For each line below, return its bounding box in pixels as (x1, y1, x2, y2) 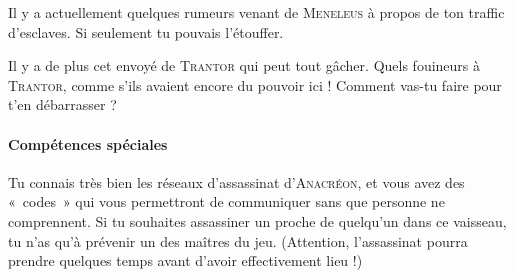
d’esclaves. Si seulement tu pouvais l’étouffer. (8, 21, 284, 42)
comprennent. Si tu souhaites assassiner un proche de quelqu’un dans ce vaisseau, (8, 210, 507, 231)
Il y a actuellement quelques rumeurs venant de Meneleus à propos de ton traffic (8, 2, 505, 22)
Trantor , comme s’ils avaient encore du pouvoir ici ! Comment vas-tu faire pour (8, 74, 502, 95)
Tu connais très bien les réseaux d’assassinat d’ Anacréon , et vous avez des (8, 171, 465, 192)
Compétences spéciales (8, 133, 168, 154)
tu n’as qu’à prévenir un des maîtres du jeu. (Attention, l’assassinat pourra (8, 230, 468, 251)
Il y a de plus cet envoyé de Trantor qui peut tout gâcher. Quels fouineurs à (8, 55, 481, 76)
